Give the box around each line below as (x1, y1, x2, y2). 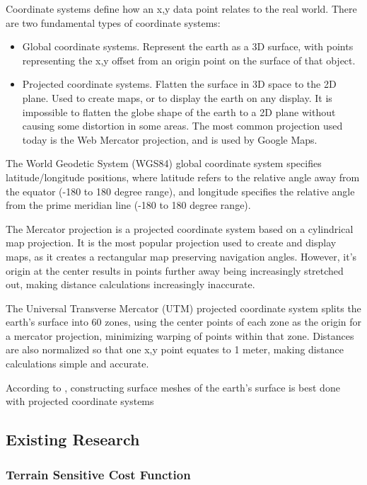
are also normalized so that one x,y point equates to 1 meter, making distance (6, 342, 344, 357)
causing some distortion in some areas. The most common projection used (22, 118, 343, 133)
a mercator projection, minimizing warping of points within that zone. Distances (6, 328, 354, 343)
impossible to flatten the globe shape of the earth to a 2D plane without (22, 104, 336, 119)
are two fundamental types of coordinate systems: (6, 15, 221, 30)
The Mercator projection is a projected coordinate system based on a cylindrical (6, 221, 354, 236)
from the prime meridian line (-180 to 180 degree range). (6, 198, 251, 212)
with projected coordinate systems (6, 394, 154, 409)
